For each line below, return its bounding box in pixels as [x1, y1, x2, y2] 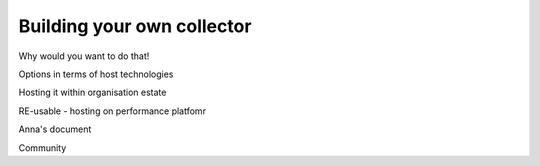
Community [18, 141, 67, 154]
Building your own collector [18, 15, 252, 37]
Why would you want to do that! [18, 50, 150, 62]
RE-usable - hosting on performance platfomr [18, 105, 207, 117]
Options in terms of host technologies [18, 68, 174, 80]
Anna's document [18, 123, 92, 135]
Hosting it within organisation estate [18, 86, 167, 99]
